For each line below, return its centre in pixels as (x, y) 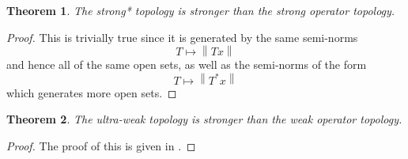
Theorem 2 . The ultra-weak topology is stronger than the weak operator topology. (204, 119)
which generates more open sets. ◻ (92, 92)
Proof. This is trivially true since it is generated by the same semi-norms (182, 37)
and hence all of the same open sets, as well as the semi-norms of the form (187, 64)
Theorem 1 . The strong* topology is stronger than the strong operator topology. (201, 10)
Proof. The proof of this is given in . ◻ (101, 145)
